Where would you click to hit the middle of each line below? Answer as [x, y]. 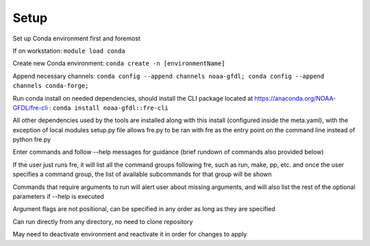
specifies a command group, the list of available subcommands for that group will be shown [142, 174]
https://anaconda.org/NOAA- [295, 98]
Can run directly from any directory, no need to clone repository [103, 221]
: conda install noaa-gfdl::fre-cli [109, 108]
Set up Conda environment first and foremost [76, 38]
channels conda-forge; [51, 86]
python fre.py [32, 140]
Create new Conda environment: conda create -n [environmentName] [119, 63]
